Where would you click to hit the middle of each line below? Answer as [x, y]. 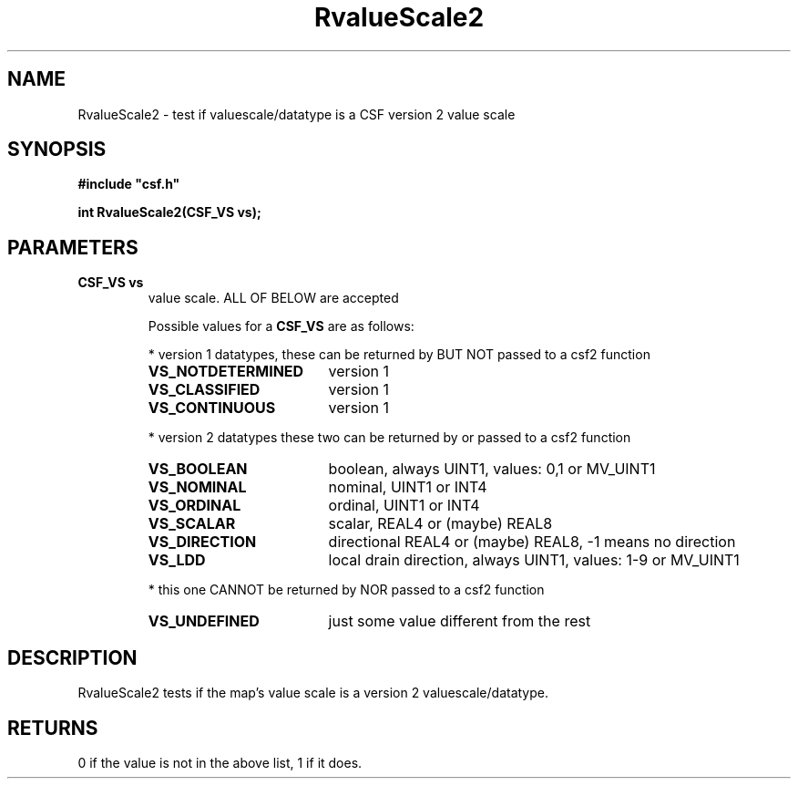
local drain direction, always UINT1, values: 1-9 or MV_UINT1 [534, 560]
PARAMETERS [73, 247]
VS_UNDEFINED [204, 621]
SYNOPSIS [57, 150]
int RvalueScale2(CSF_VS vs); [169, 212]
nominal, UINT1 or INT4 [408, 487]
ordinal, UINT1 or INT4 [404, 506]
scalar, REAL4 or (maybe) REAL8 [440, 524]
